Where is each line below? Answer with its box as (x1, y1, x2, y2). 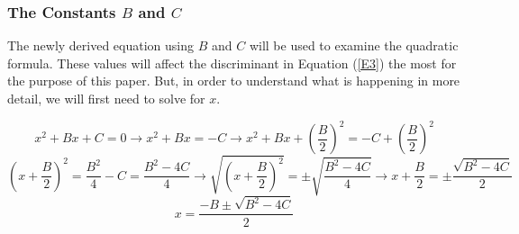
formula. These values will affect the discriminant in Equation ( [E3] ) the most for (7, 53, 457, 72)
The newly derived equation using (7, 36, 195, 55)
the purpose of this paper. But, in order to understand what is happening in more (7, 71, 460, 90)
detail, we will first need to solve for (7, 89, 205, 107)
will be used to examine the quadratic (249, 36, 459, 55)
